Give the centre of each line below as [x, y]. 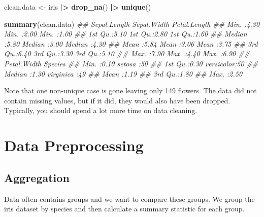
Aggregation [37, 177]
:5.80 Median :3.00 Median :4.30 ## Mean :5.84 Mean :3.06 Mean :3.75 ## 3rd [131, 43]
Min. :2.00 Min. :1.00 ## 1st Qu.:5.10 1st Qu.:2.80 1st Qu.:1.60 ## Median [126, 34]
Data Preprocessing [74, 145]
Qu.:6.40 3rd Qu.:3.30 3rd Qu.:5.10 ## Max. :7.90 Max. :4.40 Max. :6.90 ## [127, 53]
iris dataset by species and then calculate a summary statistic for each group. [124, 209]
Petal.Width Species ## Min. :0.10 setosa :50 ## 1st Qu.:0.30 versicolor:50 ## [131, 63]
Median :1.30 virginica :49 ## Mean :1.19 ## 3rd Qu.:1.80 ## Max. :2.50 [123, 73]
